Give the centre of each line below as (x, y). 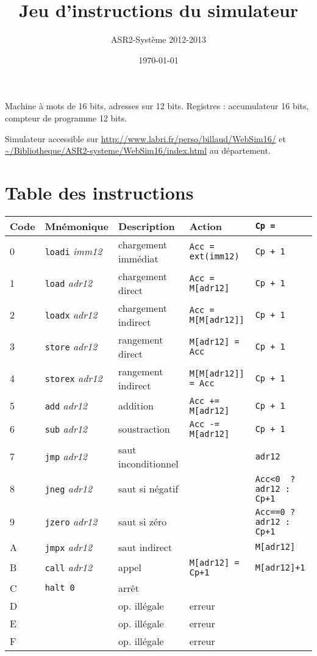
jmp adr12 (66, 456)
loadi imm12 (73, 251)
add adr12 (66, 406)
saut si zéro (143, 522)
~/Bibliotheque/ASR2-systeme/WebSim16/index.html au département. (138, 150)
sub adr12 (66, 429)
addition (136, 406)
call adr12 (69, 568)
